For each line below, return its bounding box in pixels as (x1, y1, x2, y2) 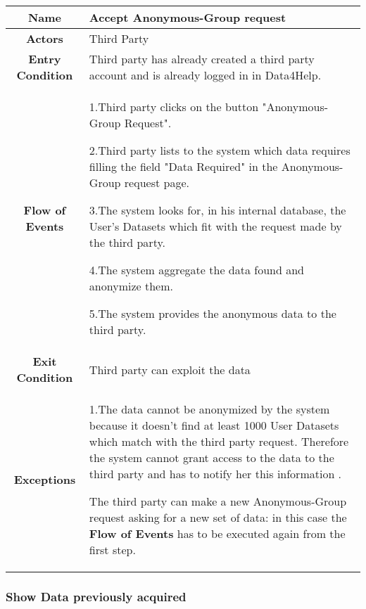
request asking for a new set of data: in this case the (89, 509, 347, 525)
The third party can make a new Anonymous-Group (89, 493, 347, 509)
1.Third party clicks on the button (89, 98, 259, 115)
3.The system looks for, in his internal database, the (89, 202, 346, 218)
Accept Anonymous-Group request (89, 9, 286, 25)
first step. (89, 541, 136, 558)
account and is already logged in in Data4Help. (89, 67, 322, 83)
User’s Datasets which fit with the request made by (89, 218, 342, 234)
